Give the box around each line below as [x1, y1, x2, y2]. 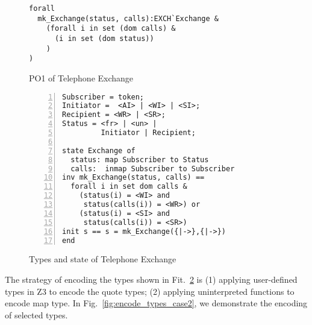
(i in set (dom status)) [54, 34, 154, 43]
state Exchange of [62, 146, 136, 155]
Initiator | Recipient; [101, 128, 196, 137]
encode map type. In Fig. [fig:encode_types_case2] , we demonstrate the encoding [5, 297, 308, 309]
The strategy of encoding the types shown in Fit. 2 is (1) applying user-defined [5, 273, 298, 285]
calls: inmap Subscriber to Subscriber [70, 164, 235, 173]
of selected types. [5, 308, 68, 321]
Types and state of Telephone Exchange [29, 253, 176, 265]
